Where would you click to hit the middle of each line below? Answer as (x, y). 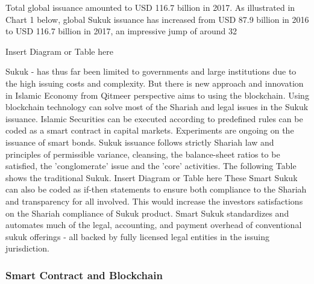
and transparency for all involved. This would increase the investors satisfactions (154, 201)
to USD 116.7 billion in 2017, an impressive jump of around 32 (121, 31)
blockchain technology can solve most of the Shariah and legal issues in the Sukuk (157, 107)
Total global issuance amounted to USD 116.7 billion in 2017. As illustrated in (150, 7)
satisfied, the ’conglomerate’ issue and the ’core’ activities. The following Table (151, 166)
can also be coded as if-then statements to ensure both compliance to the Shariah (156, 189)
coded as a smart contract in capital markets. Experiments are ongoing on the (150, 130)
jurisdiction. (27, 248)
